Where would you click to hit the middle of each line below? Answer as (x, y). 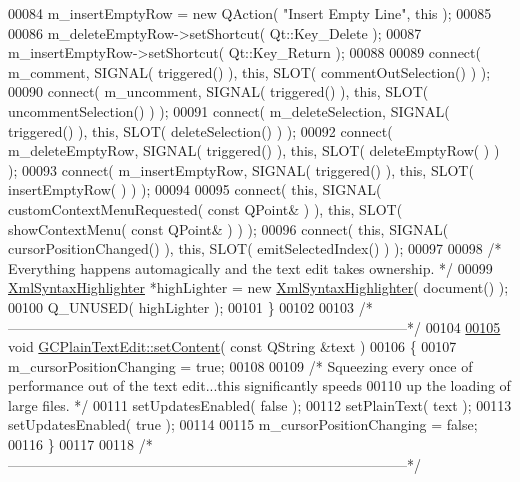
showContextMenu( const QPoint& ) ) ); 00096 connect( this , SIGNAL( (228, 228)
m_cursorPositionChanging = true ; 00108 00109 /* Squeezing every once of (240, 365)
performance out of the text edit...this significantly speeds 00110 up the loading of (259, 385)
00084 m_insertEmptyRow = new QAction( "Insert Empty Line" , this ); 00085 (250, 13)
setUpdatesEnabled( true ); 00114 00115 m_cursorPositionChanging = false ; (243, 424)
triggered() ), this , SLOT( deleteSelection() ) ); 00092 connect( (200, 130)
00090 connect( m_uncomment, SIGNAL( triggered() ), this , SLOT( (218, 91)
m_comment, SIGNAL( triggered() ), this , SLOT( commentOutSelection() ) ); (249, 71)
